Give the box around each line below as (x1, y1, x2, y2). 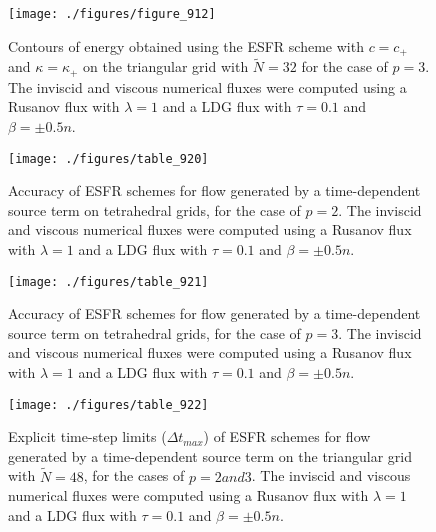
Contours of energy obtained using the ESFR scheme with (8, 35, 364, 56)
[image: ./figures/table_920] (8, 151, 209, 166)
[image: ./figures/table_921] (8, 274, 209, 289)
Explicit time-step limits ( (8, 426, 167, 447)
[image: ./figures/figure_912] (8, 7, 216, 21)
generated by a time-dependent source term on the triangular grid (8, 445, 412, 466)
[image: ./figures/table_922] (8, 397, 209, 412)
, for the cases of (83, 465, 185, 486)
